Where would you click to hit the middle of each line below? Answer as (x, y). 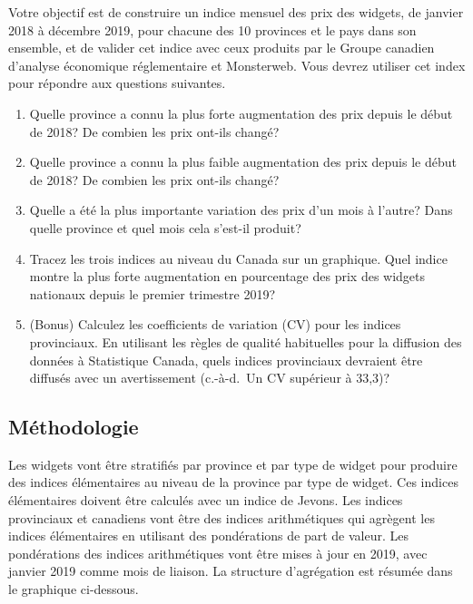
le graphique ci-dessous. (74, 589)
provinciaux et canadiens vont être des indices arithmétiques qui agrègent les (222, 517)
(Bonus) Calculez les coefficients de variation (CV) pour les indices (215, 324)
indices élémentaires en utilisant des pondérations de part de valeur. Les (209, 536)
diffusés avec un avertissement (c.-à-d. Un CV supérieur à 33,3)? (210, 378)
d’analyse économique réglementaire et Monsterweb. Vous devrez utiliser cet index (237, 65)
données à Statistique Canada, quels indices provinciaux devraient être (226, 360)
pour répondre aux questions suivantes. (117, 83)
